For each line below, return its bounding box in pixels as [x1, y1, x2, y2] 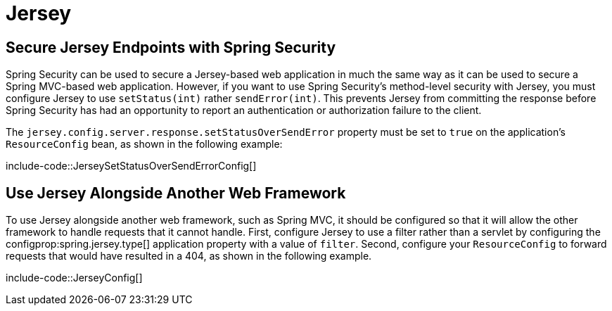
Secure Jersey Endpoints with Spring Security [6, 38, 336, 56]
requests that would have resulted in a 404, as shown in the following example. [6, 250, 372, 262]
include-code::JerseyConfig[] [6, 272, 143, 284]
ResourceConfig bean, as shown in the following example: [6, 138, 283, 151]
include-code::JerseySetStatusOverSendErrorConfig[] [6, 160, 257, 172]
